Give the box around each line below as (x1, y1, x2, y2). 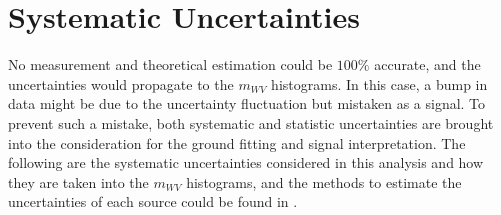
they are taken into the (8, 171, 149, 192)
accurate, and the (374, 54, 481, 75)
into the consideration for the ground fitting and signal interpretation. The (8, 132, 466, 153)
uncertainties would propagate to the (8, 73, 234, 94)
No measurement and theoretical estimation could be (8, 54, 333, 75)
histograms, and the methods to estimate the (186, 171, 462, 192)
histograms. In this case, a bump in (271, 73, 488, 94)
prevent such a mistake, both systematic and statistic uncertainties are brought (8, 112, 494, 133)
